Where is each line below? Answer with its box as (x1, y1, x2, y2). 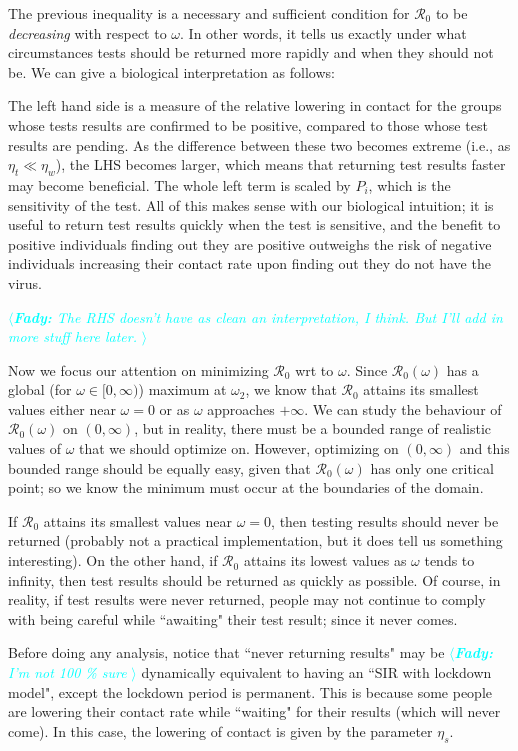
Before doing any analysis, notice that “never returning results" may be (8, 642, 445, 663)
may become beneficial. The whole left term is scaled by (8, 174, 351, 195)
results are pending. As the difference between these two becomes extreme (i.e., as (8, 134, 511, 155)
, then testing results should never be (271, 510, 499, 531)
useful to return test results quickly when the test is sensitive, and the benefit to (8, 214, 501, 235)
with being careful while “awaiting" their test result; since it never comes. (8, 608, 458, 629)
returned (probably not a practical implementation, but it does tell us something (8, 530, 503, 551)
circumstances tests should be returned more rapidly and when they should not (8, 42, 494, 63)
